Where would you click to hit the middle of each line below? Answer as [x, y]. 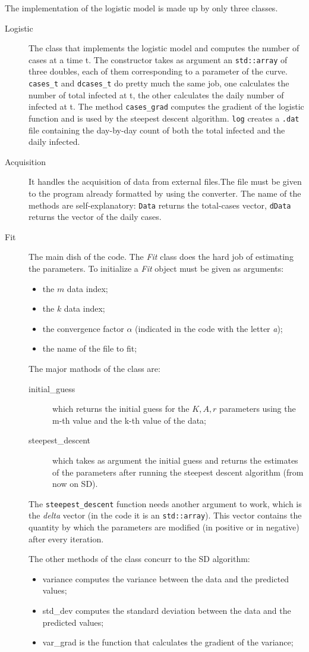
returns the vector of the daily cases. [95, 217]
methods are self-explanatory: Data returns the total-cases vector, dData [160, 205]
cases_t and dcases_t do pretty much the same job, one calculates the [159, 83]
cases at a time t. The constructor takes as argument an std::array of [158, 59]
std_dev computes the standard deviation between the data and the [167, 610]
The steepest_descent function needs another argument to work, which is [165, 503]
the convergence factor [83, 328]
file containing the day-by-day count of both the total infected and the [157, 130]
